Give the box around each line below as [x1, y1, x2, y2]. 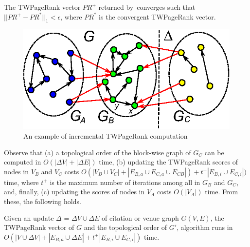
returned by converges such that [98, 2, 196, 12]
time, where [4, 177, 39, 187]
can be [204, 147, 224, 157]
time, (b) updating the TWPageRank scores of [99, 157, 238, 167]
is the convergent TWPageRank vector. [99, 11, 216, 21]
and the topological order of [84, 222, 167, 232]
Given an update [4, 212, 54, 223]
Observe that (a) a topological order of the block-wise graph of [4, 147, 191, 157]
